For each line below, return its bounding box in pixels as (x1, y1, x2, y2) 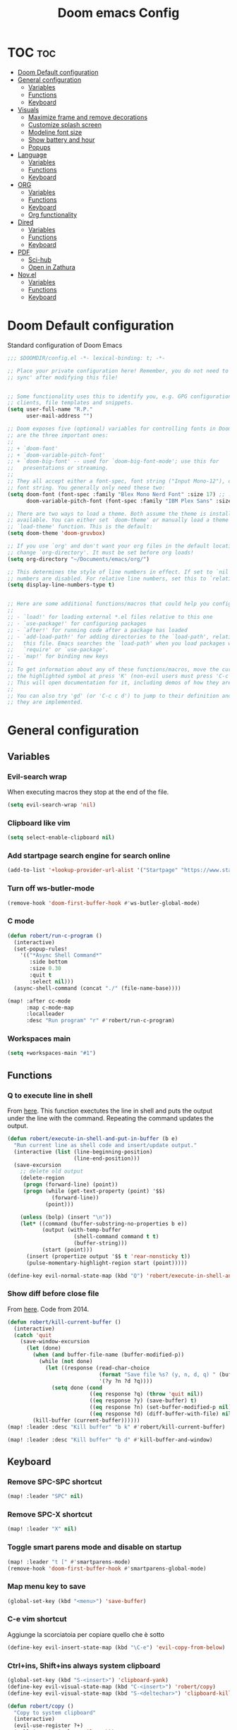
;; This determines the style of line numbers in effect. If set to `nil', (7, 568, 235, 576)
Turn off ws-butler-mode (7, 883, 95, 893)
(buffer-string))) (73, 1240, 128, 1247)
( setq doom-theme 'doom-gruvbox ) (7, 530, 106, 537)
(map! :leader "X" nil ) (7, 1525, 78, 1532)
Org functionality (28, 210, 78, 219)
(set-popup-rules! (13, 945, 68, 952)
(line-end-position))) (73, 1155, 140, 1162)
